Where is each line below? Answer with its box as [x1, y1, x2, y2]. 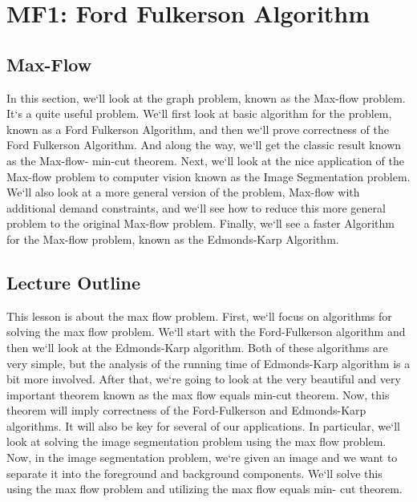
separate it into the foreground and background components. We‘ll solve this [6, 464, 383, 481]
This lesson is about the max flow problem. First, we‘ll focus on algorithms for [6, 307, 392, 324]
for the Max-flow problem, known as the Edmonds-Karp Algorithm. [6, 230, 339, 247]
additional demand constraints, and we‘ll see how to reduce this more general [6, 199, 386, 216]
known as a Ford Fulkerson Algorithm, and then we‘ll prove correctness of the [6, 120, 389, 137]
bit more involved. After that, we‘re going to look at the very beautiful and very [6, 370, 401, 387]
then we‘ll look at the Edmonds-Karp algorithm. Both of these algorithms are [6, 338, 388, 355]
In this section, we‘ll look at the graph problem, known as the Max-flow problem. [6, 89, 406, 106]
